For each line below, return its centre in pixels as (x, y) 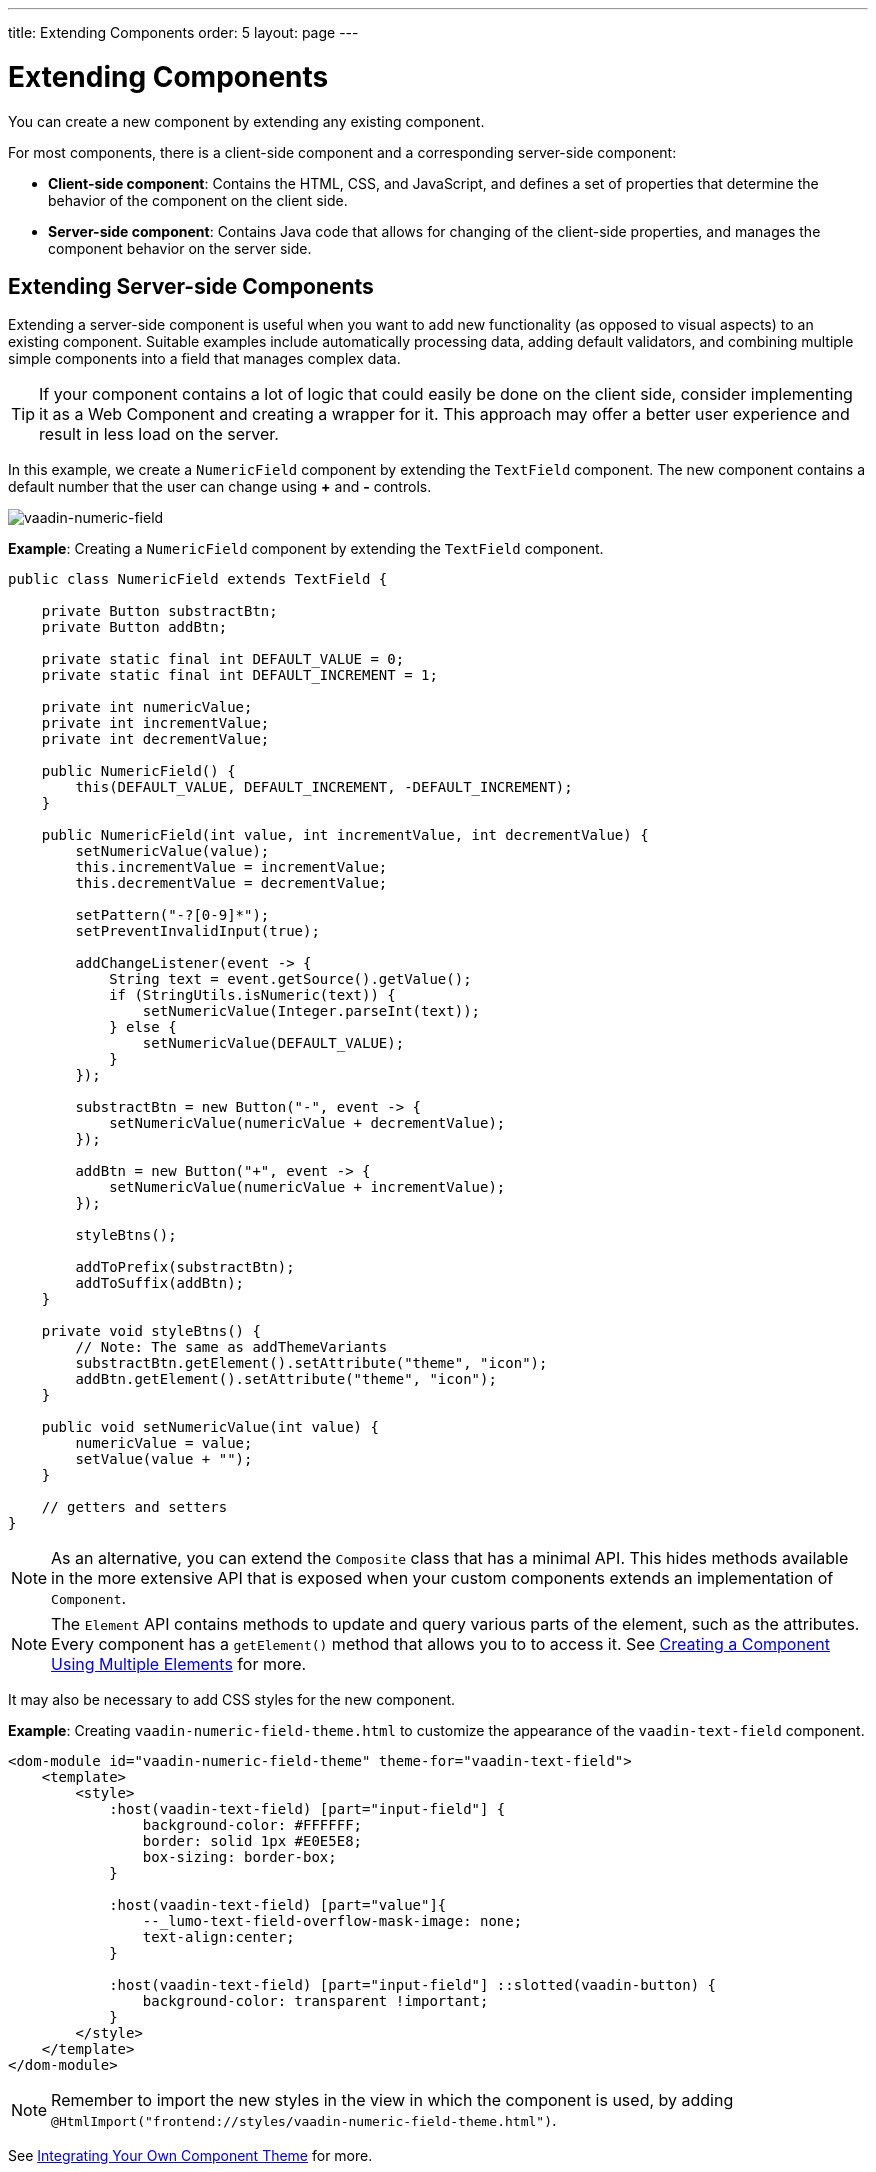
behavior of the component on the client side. (198, 200)
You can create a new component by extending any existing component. (246, 121)
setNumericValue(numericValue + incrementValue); (307, 1187)
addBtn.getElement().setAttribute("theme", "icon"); (286, 1379)
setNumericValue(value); (172, 851)
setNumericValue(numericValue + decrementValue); (307, 1123)
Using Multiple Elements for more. (179, 1664)
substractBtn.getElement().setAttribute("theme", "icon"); (311, 1363)
